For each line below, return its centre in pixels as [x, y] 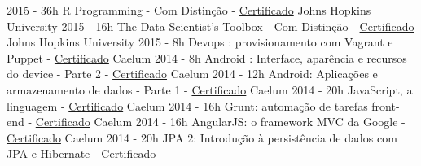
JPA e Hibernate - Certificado [81, 153]
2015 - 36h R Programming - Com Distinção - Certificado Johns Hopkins [189, 10]
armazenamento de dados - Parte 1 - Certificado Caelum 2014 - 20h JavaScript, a [210, 89]
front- [386, 105]
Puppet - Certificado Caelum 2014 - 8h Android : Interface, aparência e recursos [207, 57]
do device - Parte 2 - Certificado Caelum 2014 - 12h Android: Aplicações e [192, 74]
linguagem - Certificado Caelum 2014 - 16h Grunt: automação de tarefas [187, 105]
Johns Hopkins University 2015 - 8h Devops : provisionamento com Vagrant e [200, 42]
